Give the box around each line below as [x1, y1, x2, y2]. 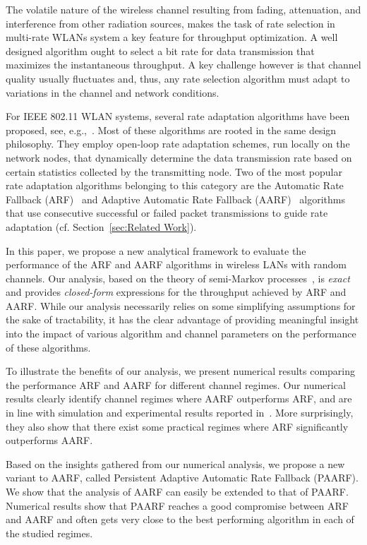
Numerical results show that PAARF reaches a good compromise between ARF [6, 498, 349, 513]
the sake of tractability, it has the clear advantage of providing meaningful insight [6, 312, 359, 327]
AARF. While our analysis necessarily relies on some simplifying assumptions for [6, 298, 356, 313]
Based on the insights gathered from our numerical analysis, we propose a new [6, 456, 345, 471]
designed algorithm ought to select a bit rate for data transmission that [6, 43, 315, 58]
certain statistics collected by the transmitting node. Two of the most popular [6, 164, 342, 179]
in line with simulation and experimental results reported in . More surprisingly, [6, 405, 354, 420]
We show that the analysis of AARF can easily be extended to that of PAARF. [6, 484, 349, 498]
